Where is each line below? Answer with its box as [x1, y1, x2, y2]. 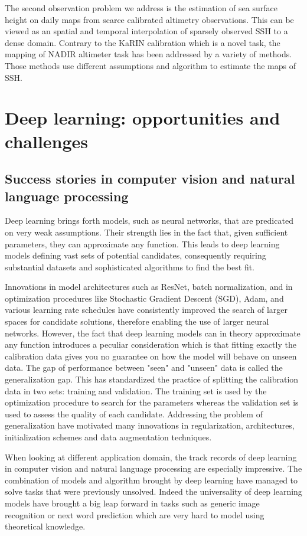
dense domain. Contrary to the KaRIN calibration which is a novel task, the [5, 36, 280, 48]
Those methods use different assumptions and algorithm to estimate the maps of [5, 59, 296, 71]
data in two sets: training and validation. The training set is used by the [5, 384, 267, 397]
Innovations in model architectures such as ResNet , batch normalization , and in [5, 280, 293, 293]
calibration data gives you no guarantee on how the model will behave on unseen [5, 349, 297, 362]
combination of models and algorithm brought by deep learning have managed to [5, 473, 298, 486]
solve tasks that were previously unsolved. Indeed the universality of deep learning [5, 485, 302, 498]
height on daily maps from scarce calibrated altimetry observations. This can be [5, 13, 294, 25]
